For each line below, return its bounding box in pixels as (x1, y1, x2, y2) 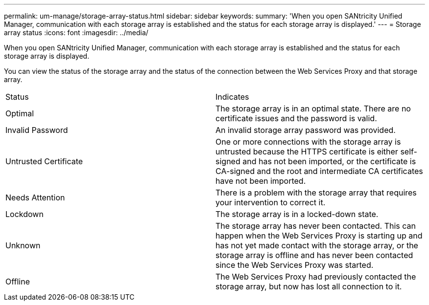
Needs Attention (5, 193, 65, 202)
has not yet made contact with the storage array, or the (215, 240, 418, 250)
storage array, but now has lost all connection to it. (215, 282, 402, 291)
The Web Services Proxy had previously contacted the (215, 272, 416, 282)
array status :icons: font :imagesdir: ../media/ (4, 28, 148, 37)
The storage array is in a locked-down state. (215, 209, 379, 219)
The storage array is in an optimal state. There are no (215, 104, 411, 113)
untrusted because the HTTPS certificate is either (215, 147, 398, 156)
